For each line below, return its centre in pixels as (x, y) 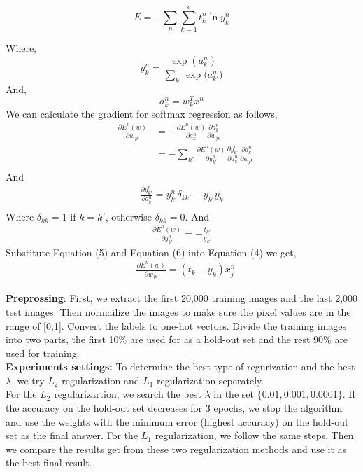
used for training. (43, 353)
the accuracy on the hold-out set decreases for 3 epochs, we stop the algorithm (174, 408)
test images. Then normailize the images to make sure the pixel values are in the (178, 311)
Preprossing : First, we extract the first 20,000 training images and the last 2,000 (182, 298)
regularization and (101, 380)
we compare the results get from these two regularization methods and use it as (176, 449)
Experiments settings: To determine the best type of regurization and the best (180, 367)
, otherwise (128, 216)
